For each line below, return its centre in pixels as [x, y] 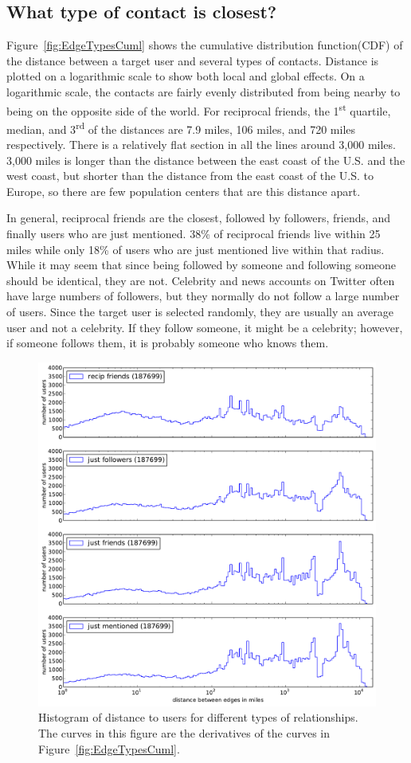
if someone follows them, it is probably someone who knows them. [168, 343]
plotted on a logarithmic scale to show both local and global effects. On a [186, 76]
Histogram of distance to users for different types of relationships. [198, 717]
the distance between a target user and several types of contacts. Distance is [193, 60]
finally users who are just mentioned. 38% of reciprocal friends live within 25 [194, 234]
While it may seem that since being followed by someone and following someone [202, 265]
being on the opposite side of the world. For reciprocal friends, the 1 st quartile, [199, 109]
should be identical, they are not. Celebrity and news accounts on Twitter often [201, 280]
